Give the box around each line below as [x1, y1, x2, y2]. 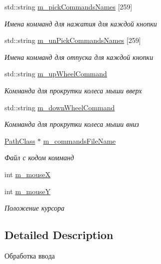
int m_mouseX [4, 169, 51, 179]
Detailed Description [4, 227, 114, 243]
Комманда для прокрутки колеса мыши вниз [4, 119, 139, 129]
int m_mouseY [4, 186, 51, 196]
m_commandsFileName [43, 135, 116, 146]
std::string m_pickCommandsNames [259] [4, 1, 133, 11]
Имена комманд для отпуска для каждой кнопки [4, 51, 154, 62]
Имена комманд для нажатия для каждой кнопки [4, 18, 157, 28]
